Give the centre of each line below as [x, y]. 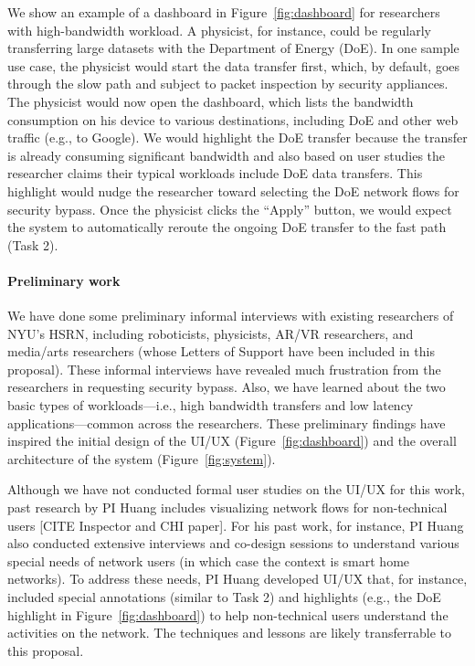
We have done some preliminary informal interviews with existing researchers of [231, 316]
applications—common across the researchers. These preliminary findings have [227, 423]
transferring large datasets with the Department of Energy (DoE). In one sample [233, 48]
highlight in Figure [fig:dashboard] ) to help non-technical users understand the [228, 614]
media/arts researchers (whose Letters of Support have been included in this [221, 351]
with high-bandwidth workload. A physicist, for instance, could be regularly [220, 30]
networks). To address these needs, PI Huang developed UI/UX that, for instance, [237, 579]
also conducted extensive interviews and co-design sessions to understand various [233, 543]
